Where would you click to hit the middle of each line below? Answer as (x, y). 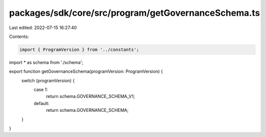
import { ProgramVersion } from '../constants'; (79, 50)
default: (42, 103)
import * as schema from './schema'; (46, 62)
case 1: (41, 90)
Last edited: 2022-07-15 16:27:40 (43, 28)
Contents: (19, 36)
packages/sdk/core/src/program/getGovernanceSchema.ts (135, 13)
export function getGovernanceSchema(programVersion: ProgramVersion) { (86, 71)
